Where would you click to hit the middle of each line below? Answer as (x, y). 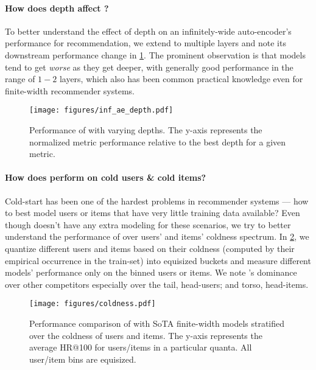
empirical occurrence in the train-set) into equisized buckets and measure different (158, 260)
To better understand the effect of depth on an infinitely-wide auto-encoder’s (148, 31)
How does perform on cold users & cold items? (106, 177)
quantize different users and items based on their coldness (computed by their (150, 248)
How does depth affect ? (57, 8)
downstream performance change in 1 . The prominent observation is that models (155, 54)
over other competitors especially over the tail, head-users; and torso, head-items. (157, 284)
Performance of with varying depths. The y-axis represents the (146, 130)
